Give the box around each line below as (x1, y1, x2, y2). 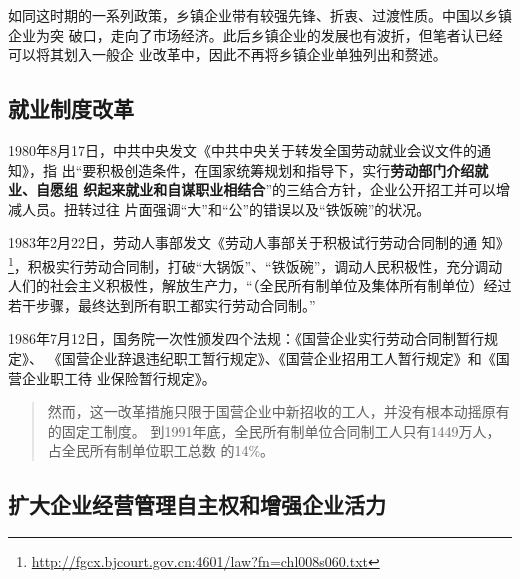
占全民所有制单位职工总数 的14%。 (47, 440, 275, 461)
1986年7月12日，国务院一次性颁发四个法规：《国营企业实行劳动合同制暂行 (8, 328, 484, 349)
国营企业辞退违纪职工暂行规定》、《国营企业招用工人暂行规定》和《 (61, 347, 496, 368)
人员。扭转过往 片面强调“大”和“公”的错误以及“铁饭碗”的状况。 (21, 198, 431, 219)
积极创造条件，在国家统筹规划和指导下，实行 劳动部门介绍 (96, 159, 475, 180)
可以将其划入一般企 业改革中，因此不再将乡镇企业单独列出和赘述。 (8, 44, 447, 65)
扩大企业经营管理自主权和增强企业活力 (8, 489, 386, 520)
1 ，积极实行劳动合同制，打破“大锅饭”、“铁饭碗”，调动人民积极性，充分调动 (8, 252, 503, 276)
